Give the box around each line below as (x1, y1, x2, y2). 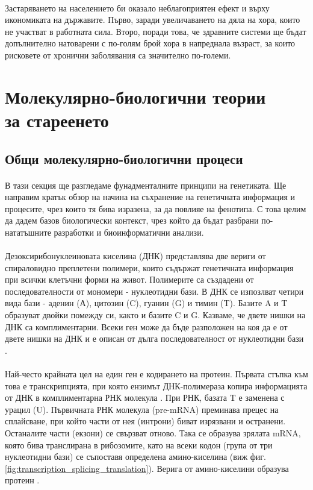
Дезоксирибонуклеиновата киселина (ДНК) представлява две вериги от (5, 250, 266, 262)
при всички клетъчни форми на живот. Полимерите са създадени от (5, 273, 254, 286)
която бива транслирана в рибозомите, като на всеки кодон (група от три (5, 438, 273, 451)
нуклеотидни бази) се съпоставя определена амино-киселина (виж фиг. (5, 450, 266, 463)
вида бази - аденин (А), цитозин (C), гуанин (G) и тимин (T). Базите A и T (5, 297, 288, 309)
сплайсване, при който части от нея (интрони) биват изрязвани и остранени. (5, 415, 286, 427)
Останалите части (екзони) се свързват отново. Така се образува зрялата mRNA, (5, 426, 301, 439)
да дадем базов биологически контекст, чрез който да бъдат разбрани (5, 214, 259, 227)
